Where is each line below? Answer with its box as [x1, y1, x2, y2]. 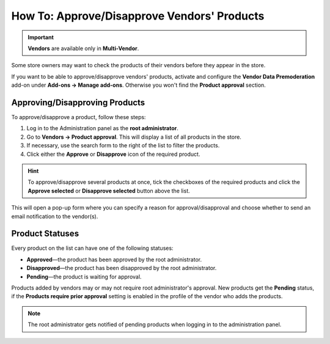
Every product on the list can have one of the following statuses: [11, 244, 174, 252]
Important [28, 34, 54, 41]
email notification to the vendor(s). [11, 213, 98, 220]
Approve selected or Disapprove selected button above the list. [28, 187, 190, 194]
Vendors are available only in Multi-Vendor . [28, 45, 139, 52]
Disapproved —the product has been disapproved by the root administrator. [26, 265, 217, 272]
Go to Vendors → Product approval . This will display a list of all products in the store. [26, 133, 241, 141]
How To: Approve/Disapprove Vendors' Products [11, 9, 265, 23]
